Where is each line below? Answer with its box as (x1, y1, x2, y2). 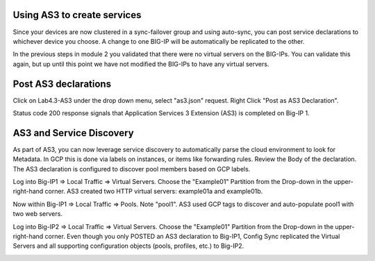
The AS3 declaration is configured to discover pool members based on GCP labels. (12, 165, 251, 173)
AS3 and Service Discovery (12, 127, 135, 139)
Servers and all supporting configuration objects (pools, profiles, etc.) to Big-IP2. (12, 242, 244, 250)
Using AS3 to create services (12, 9, 142, 21)
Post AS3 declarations (12, 78, 111, 90)
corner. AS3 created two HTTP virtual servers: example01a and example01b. (44, 187, 263, 196)
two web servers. (12, 210, 62, 218)
